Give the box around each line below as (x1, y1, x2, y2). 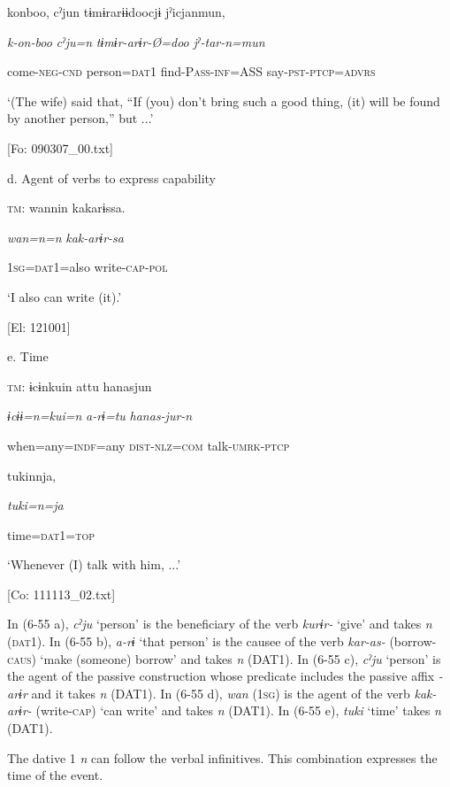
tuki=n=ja (7, 496, 64, 514)
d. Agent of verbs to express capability (7, 168, 216, 187)
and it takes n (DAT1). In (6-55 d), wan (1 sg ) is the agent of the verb (31, 683, 410, 702)
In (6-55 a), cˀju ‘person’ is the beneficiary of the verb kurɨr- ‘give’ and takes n (7, 614, 432, 633)
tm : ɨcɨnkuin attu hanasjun (7, 376, 152, 395)
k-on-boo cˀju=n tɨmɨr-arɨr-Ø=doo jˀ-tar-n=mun (7, 32, 265, 50)
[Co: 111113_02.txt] (7, 584, 116, 603)
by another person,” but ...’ (7, 109, 154, 127)
